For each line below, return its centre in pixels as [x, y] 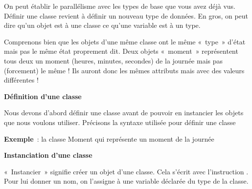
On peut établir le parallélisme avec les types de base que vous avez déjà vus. [120, 6]
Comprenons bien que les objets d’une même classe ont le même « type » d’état [125, 41]
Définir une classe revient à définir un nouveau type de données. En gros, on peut [126, 15]
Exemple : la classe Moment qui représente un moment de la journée [109, 138]
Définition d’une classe [43, 96]
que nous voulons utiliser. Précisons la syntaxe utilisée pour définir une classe [120, 122]
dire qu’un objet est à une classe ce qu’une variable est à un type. [102, 25]
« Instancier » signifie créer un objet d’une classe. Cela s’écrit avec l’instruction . [126, 171]
